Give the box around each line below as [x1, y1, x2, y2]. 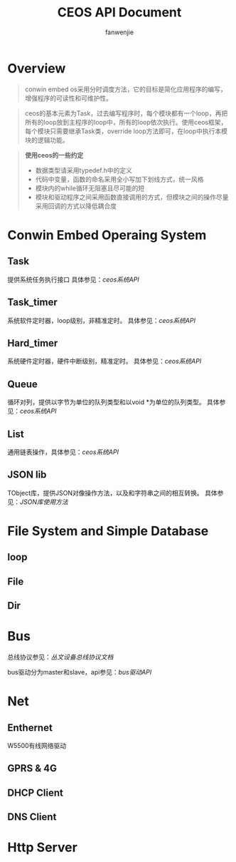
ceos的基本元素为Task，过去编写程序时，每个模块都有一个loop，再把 [24, 108, 228, 118]
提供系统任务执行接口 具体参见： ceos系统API [7, 275, 140, 284]
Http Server [7, 839, 78, 856]
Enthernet [7, 722, 53, 734]
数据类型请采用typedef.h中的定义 [35, 165, 133, 175]
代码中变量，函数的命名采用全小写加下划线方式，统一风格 [35, 175, 204, 183]
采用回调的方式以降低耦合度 [35, 201, 117, 210]
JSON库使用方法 [20, 497, 69, 506]
